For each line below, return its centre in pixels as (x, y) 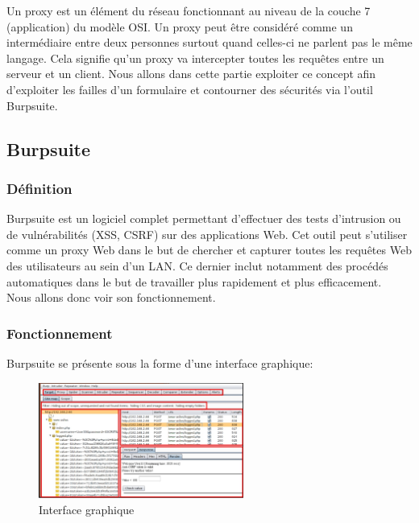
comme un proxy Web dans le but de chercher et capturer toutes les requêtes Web (209, 250)
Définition (39, 188)
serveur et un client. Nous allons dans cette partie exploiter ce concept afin (191, 74)
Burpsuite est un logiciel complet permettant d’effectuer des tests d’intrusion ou (204, 218)
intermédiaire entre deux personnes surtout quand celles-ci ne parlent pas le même (209, 42)
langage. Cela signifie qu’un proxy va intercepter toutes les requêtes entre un (195, 58)
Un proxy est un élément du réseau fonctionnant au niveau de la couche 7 (189, 10)
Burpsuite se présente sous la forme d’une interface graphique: (160, 362)
